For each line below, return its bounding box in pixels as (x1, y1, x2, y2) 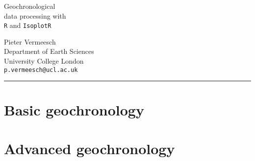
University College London (4, 56, 84, 66)
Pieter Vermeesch (4, 36, 56, 46)
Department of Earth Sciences (4, 46, 94, 56)
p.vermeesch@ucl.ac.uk (4, 66, 78, 73)
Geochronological (4, 1, 55, 11)
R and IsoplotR (4, 20, 51, 30)
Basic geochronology (4, 100, 144, 120)
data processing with (4, 10, 66, 21)
